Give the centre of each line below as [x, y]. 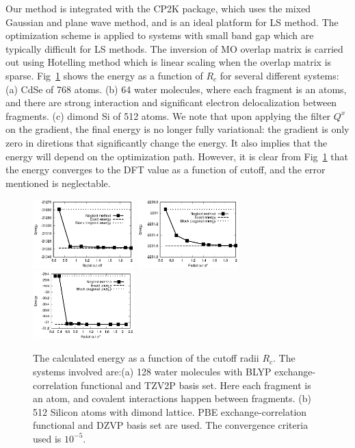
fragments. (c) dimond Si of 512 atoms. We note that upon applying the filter [168, 115]
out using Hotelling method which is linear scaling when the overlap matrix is [169, 62]
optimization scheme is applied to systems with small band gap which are [160, 35]
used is [47, 438]
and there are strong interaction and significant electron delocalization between [171, 102]
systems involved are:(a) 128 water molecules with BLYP [152, 371]
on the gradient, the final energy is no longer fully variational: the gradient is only [177, 129]
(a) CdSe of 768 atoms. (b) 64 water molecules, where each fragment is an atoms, [176, 89]
